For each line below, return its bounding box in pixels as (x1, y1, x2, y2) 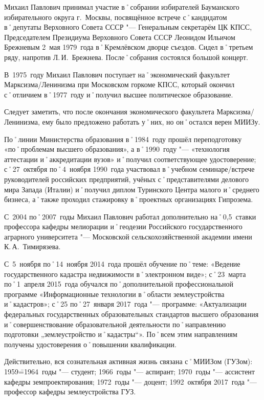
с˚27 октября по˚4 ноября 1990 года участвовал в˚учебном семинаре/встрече (4, 164, 255, 174)
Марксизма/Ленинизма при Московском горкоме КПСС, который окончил (4, 79, 235, 90)
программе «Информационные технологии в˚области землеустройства (4, 288, 225, 299)
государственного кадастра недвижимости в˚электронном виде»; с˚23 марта (4, 268, 246, 279)
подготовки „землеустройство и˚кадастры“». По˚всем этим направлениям (4, 329, 237, 339)
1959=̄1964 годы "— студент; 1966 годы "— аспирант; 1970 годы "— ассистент (4, 366, 255, 376)
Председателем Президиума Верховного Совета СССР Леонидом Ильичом (4, 31, 235, 42)
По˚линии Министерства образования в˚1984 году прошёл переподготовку (4, 133, 242, 144)
